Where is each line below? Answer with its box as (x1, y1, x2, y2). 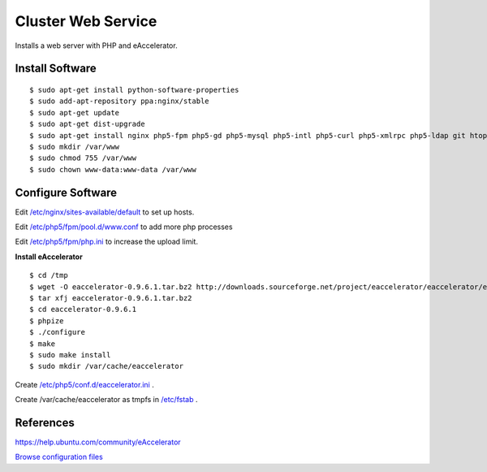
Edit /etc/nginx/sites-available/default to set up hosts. (15, 207, 195, 217)
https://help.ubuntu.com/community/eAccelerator (15, 437, 182, 447)
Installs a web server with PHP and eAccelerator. (15, 41, 178, 50)
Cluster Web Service (15, 12, 157, 30)
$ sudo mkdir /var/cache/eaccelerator (29, 362, 184, 371)
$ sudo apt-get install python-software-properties (29, 85, 239, 94)
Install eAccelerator (15, 252, 83, 262)
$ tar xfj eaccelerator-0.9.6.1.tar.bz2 (29, 293, 192, 302)
